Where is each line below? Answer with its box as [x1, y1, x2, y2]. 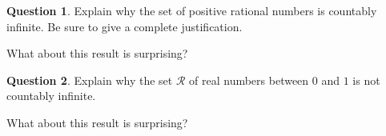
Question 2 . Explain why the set [6, 71, 173, 88]
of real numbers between [189, 71, 309, 88]
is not [352, 71, 380, 88]
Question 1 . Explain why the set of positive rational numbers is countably [6, 2, 377, 18]
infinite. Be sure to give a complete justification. [6, 18, 243, 34]
